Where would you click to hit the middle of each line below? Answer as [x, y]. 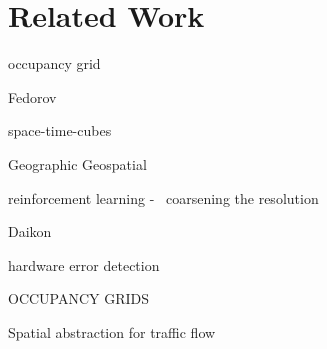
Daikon [30, 231]
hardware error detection [84, 264]
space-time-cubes [60, 130]
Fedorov [32, 96]
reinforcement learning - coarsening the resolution [163, 197]
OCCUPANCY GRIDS [79, 298]
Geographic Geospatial [77, 163]
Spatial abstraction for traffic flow [112, 331]
